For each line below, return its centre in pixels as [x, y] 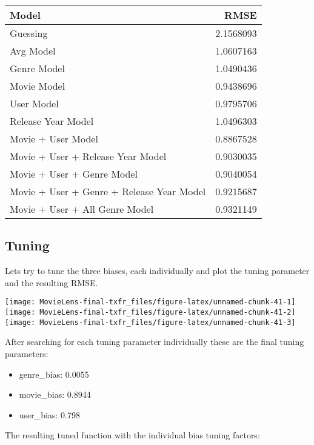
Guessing [29, 33]
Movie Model [38, 86]
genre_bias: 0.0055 [54, 374]
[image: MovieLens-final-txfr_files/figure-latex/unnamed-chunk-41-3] [150, 322]
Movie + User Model [54, 139]
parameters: [27, 353]
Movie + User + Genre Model [74, 174]
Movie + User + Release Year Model [88, 156]
